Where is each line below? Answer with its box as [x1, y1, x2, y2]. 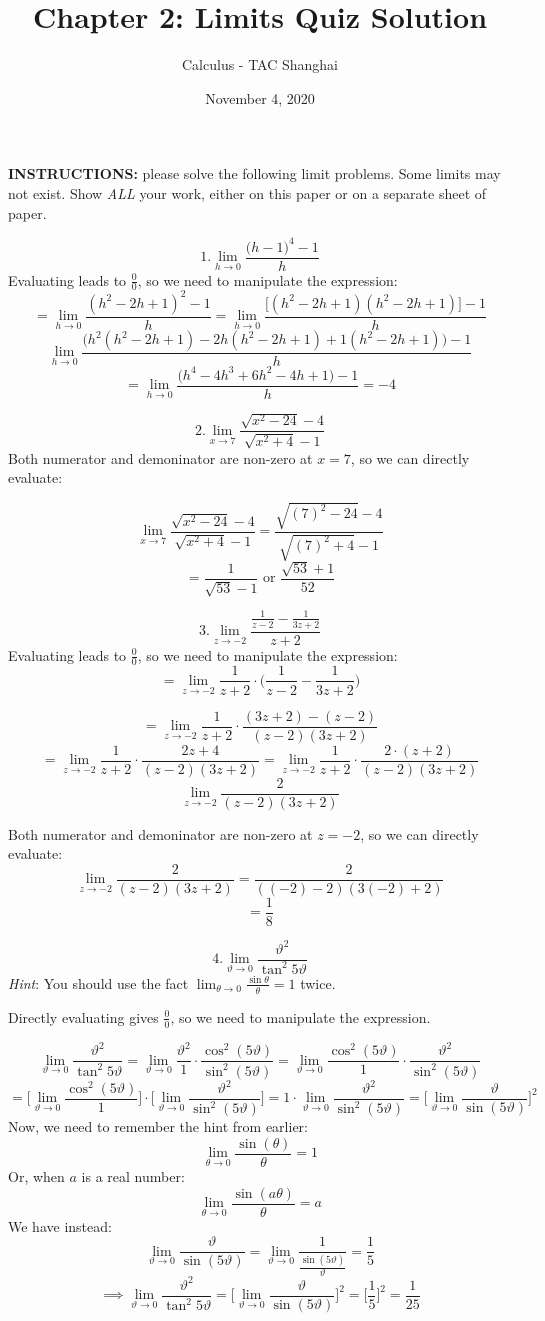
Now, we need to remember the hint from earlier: [8, 1116, 308, 1137]
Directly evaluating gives [8, 1006, 159, 1027]
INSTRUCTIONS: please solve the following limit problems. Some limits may [8, 163, 501, 184]
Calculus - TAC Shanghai [181, 54, 339, 75]
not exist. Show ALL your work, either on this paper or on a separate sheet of [8, 182, 487, 203]
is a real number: [81, 1166, 185, 1187]
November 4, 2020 [205, 87, 315, 108]
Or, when [8, 1166, 65, 1187]
